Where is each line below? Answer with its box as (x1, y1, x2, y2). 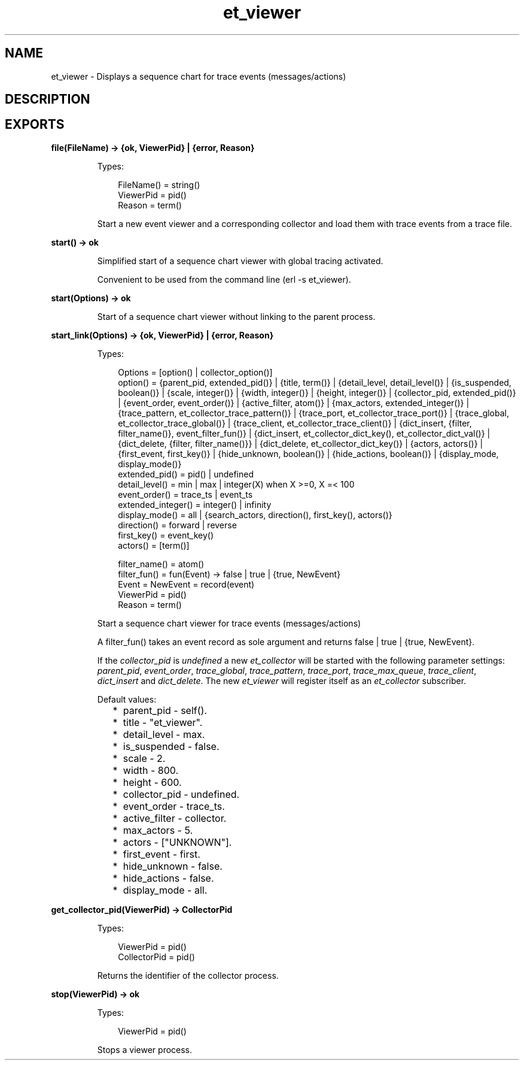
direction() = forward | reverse (118, 519, 237, 530)
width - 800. (123, 764, 179, 776)
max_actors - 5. (123, 824, 193, 836)
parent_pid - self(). (123, 704, 208, 716)
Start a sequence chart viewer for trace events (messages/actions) (97, 618, 361, 628)
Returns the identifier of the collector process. (97, 970, 279, 981)
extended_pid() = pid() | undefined (118, 468, 254, 479)
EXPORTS (5, 117, 65, 132)
